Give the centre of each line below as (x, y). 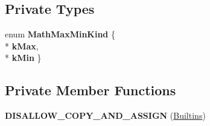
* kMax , (22, 46)
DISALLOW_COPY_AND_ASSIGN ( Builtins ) (105, 115)
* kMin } (23, 58)
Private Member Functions (91, 90)
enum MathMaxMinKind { (60, 34)
